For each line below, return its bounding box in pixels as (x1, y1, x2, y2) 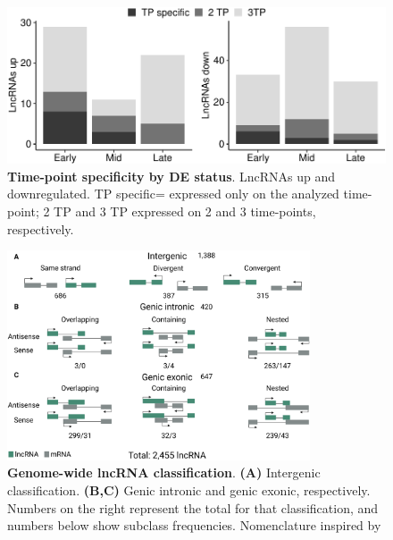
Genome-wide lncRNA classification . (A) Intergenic (7, 463, 321, 482)
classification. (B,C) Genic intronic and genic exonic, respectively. (7, 480, 371, 499)
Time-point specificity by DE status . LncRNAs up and (7, 166, 336, 185)
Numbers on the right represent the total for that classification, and (7, 498, 379, 517)
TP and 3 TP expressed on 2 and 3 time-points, (54, 202, 316, 221)
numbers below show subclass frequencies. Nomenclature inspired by (7, 516, 381, 535)
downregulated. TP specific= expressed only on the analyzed (7, 184, 339, 203)
